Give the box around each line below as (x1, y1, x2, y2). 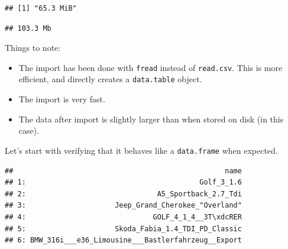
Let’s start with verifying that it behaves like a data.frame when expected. (5, 144, 278, 156)
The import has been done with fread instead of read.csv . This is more (18, 61, 283, 73)
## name (5, 166, 242, 175)
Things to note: (5, 41, 61, 54)
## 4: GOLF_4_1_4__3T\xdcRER (5, 212, 242, 221)
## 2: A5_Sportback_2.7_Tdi (5, 189, 242, 198)
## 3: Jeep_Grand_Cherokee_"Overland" (5, 201, 242, 210)
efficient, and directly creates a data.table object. (18, 73, 202, 85)
